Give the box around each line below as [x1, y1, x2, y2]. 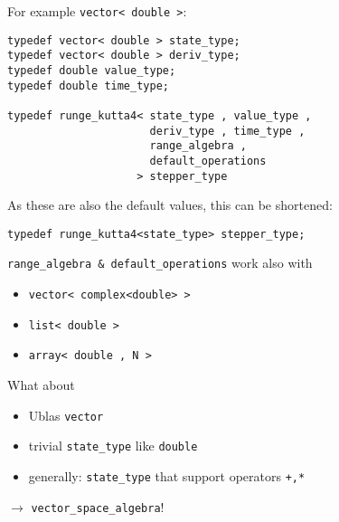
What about [7, 375, 75, 394]
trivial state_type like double [28, 436, 198, 455]
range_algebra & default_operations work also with [7, 253, 313, 272]
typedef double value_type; [7, 63, 176, 77]
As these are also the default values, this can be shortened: [7, 195, 333, 214]
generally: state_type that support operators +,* [28, 467, 306, 485]
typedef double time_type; [7, 79, 169, 92]
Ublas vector [28, 405, 104, 424]
